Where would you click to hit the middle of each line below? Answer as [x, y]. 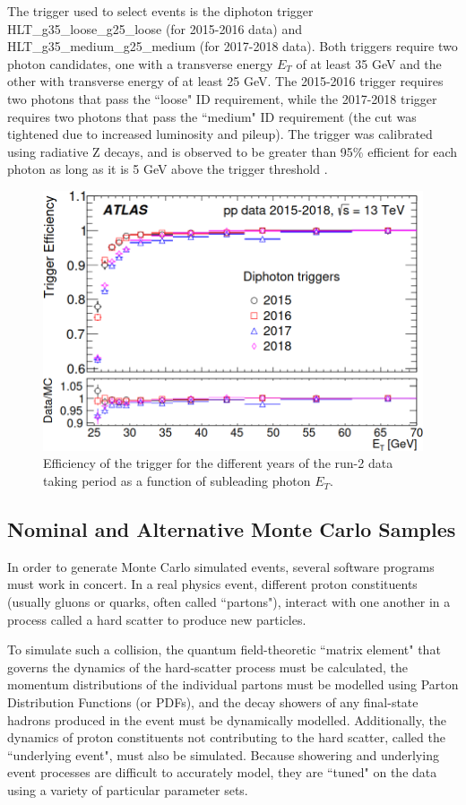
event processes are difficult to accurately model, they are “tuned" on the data [222, 772]
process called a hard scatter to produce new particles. [157, 619]
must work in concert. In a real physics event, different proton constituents [212, 584]
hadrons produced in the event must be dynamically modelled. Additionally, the [227, 719]
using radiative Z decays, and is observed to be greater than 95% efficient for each [233, 151]
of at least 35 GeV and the [369, 63]
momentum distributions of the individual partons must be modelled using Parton [233, 684]
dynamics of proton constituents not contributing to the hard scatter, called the [226, 737]
